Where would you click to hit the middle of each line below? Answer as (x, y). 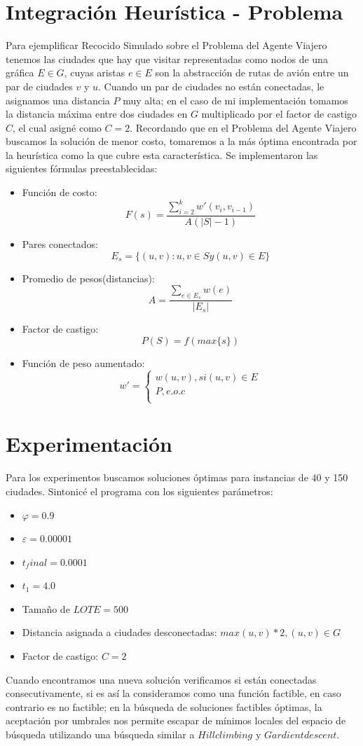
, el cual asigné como (57, 127)
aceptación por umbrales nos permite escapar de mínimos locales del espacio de (176, 720)
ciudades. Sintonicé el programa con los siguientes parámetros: (139, 491)
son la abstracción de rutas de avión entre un (252, 72)
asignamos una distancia (58, 100)
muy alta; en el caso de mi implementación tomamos (235, 100)
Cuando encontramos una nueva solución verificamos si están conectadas (161, 679)
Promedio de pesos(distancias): (88, 278)
